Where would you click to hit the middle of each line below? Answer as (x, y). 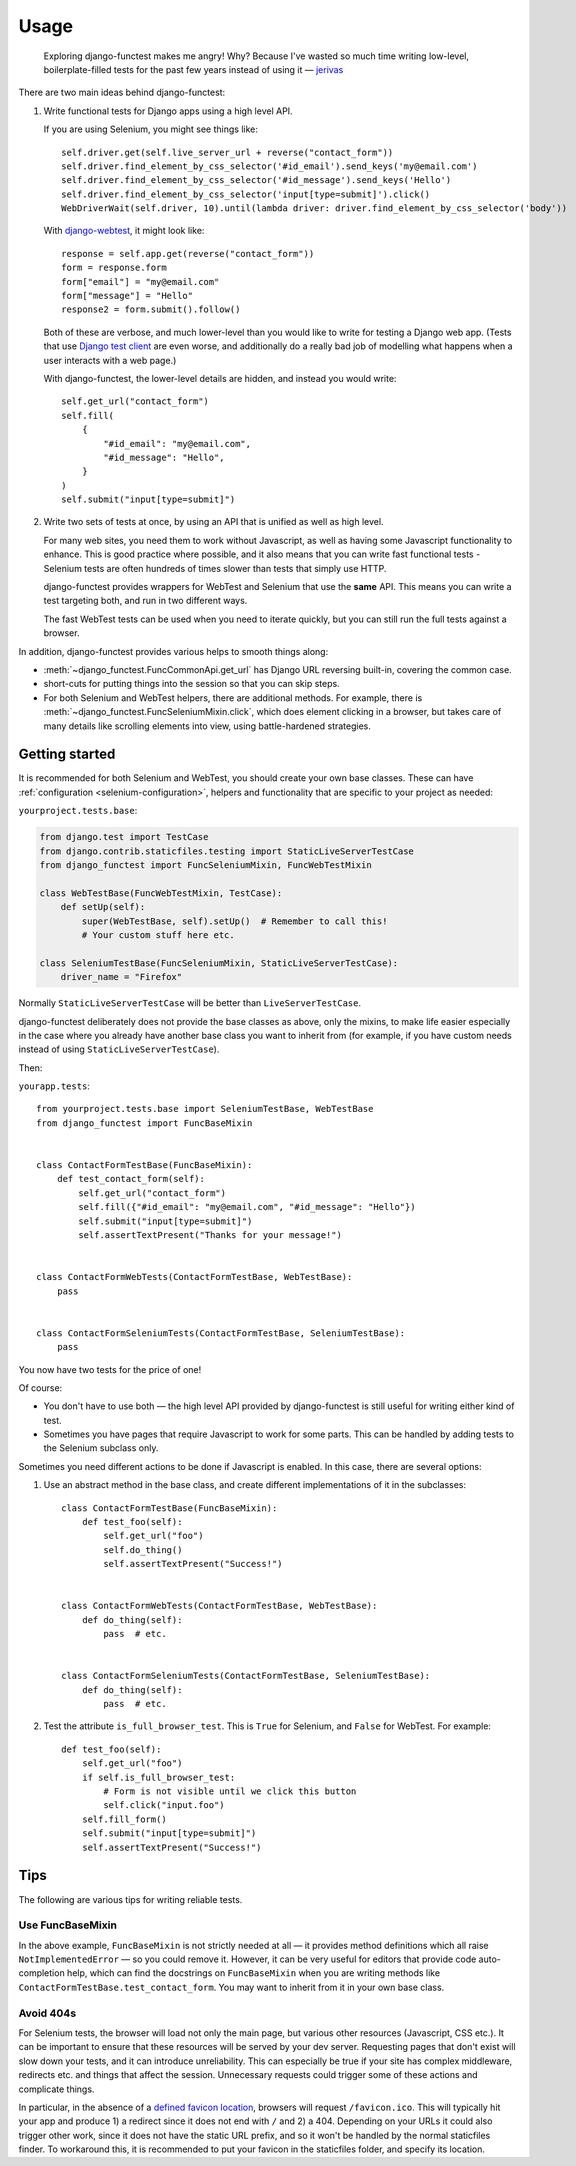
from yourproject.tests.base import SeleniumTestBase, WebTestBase (205, 1109)
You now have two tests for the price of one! (110, 1369)
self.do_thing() (143, 1549)
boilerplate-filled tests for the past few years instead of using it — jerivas (193, 69)
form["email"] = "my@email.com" (140, 281)
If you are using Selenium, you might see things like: (151, 129)
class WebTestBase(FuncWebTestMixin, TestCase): (161, 893)
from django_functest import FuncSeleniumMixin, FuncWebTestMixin (205, 865)
